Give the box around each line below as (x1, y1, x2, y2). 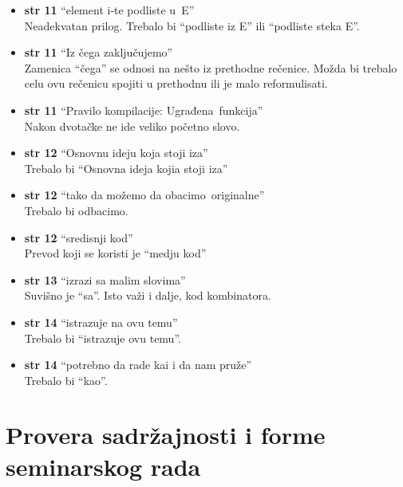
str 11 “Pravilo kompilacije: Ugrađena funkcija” (24, 101, 263, 118)
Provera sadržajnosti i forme (6, 418, 326, 451)
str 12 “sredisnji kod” (24, 229, 133, 245)
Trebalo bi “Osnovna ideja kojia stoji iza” (24, 159, 228, 176)
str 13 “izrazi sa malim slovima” (24, 271, 186, 288)
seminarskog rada (6, 450, 201, 482)
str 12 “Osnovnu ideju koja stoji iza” (24, 144, 208, 161)
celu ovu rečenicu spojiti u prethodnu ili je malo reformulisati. (24, 75, 328, 92)
